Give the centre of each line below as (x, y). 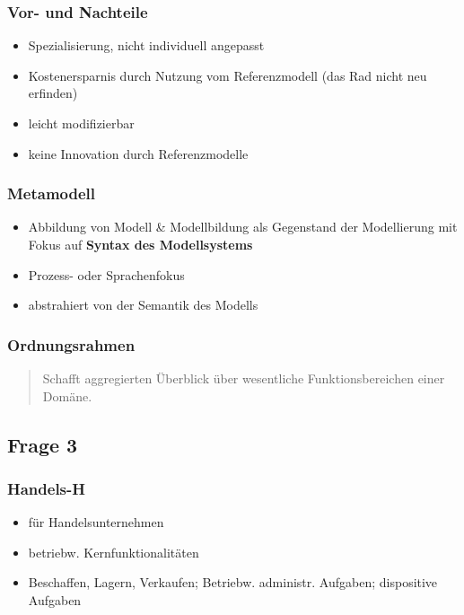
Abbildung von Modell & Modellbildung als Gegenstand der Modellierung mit (243, 227)
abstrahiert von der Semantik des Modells (143, 305)
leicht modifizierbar (81, 123)
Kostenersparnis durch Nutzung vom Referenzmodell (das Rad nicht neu (228, 75)
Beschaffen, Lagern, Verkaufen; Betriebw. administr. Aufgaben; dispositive (233, 582)
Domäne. (67, 395)
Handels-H (47, 488)
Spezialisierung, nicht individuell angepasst (146, 45)
